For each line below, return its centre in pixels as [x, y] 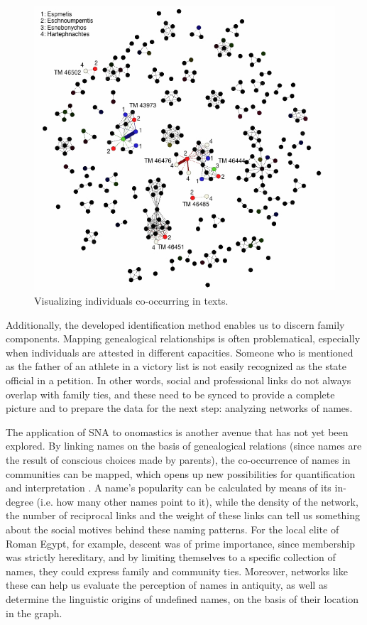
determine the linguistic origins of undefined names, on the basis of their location [182, 598]
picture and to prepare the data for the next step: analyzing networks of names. [179, 408]
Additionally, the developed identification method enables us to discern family [175, 324]
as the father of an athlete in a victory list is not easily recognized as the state [176, 366]
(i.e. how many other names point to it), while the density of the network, [197, 501]
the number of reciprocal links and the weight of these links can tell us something [183, 515]
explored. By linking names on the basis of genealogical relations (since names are [184, 446]
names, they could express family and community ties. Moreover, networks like [177, 571]
